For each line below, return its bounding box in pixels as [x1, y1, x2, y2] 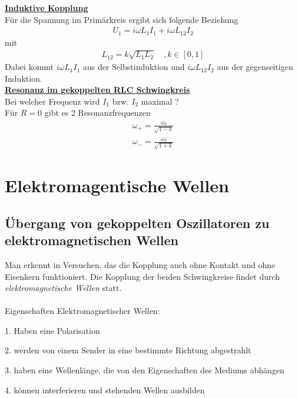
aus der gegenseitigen [217, 61, 293, 73]
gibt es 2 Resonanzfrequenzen [44, 106, 151, 119]
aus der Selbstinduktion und [83, 61, 185, 73]
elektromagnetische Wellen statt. [5, 282, 122, 294]
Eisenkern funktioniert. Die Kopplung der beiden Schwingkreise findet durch [5, 270, 280, 282]
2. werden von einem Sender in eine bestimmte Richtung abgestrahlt [5, 344, 251, 356]
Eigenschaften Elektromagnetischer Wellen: [5, 305, 160, 317]
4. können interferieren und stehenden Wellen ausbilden [5, 383, 205, 396]
